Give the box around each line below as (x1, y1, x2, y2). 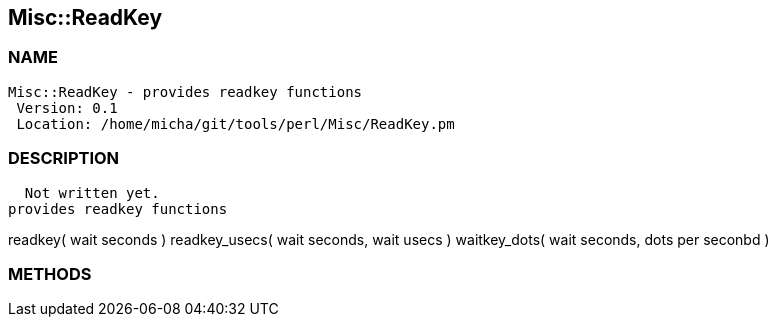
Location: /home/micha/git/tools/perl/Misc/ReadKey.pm (16, 115, 455, 132)
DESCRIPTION (8, 148, 120, 169)
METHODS (8, 263, 92, 284)
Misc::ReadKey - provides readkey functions (8, 83, 363, 100)
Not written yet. (24, 184, 160, 201)
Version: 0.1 (16, 99, 118, 116)
